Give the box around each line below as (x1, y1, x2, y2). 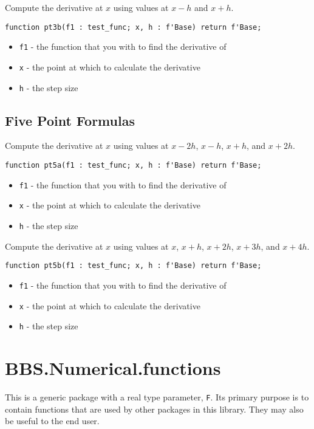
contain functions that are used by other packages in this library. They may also (5, 402, 304, 415)
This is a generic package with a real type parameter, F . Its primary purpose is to (5, 390, 309, 403)
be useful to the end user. (5, 414, 100, 427)
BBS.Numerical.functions (5, 355, 221, 380)
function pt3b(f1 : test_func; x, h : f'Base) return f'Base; (5, 22, 262, 32)
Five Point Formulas (5, 111, 135, 129)
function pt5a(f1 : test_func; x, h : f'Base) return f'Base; (5, 161, 262, 170)
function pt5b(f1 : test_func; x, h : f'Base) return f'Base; (5, 261, 262, 270)
